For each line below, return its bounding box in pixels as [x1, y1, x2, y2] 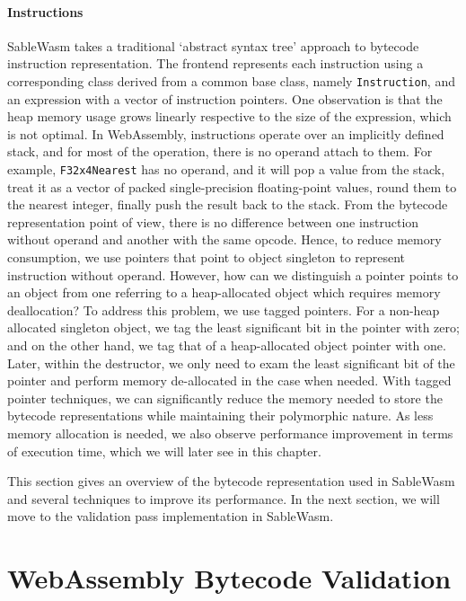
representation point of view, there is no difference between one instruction [7, 212, 419, 231]
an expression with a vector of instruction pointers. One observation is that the [7, 89, 443, 108]
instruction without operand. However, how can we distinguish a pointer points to [7, 265, 459, 284]
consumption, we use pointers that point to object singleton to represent [7, 248, 406, 267]
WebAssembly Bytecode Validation [7, 560, 452, 597]
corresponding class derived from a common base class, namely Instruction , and [7, 71, 455, 90]
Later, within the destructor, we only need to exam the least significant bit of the [7, 353, 455, 372]
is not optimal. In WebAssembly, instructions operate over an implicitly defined [7, 124, 444, 143]
